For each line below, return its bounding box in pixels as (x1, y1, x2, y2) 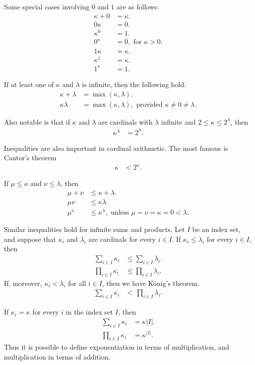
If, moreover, (4, 277, 42, 288)
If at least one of (4, 79, 54, 89)
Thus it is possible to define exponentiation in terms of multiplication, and (4, 342, 229, 352)
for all (68, 277, 86, 288)
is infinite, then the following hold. (82, 79, 186, 89)
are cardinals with (98, 116, 153, 127)
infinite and (161, 116, 196, 127)
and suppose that (4, 233, 56, 244)
